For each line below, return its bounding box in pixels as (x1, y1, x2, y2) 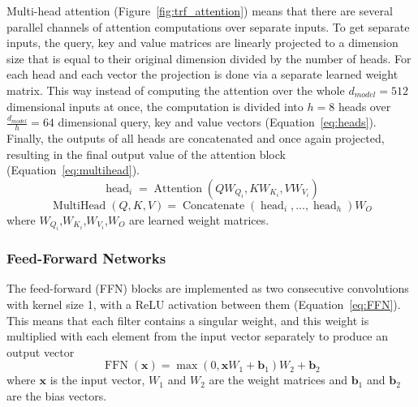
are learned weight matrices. (129, 211, 269, 228)
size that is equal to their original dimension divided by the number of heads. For (6, 49, 412, 66)
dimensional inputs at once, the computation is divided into (6, 97, 304, 114)
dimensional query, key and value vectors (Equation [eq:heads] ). (58, 114, 377, 131)
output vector (6, 343, 75, 360)
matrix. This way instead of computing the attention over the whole (6, 81, 345, 98)
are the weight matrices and (209, 371, 347, 388)
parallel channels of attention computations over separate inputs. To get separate (6, 18, 410, 35)
